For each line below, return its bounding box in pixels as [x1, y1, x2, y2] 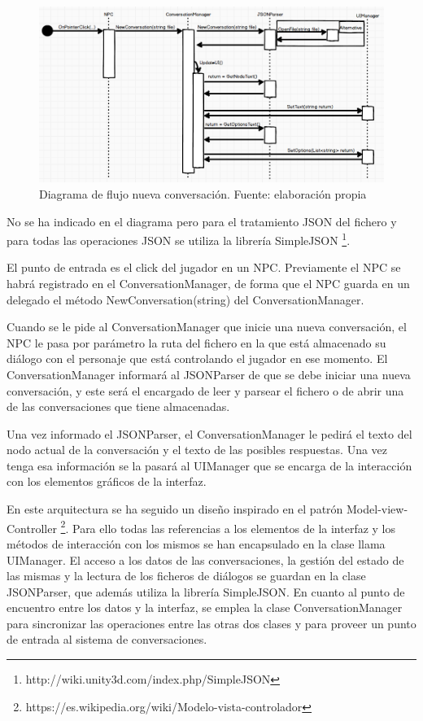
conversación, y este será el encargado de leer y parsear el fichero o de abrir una [7, 382, 404, 399]
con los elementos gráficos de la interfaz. [7, 473, 207, 490]
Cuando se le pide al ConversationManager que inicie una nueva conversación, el [7, 318, 407, 335]
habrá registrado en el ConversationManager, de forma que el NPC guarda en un [7, 274, 410, 291]
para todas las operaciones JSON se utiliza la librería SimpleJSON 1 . [7, 229, 351, 248]
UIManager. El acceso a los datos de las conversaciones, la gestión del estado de [7, 551, 404, 568]
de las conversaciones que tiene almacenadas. [7, 398, 230, 415]
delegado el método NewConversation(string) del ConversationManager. [7, 291, 364, 308]
